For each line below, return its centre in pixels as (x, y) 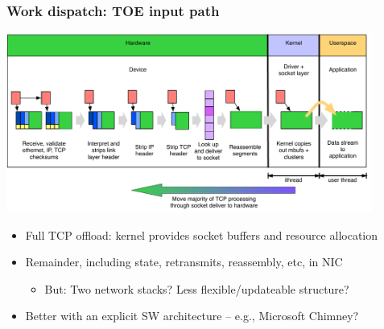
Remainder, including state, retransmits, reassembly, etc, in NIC (184, 262)
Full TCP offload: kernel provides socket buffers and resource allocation (202, 234)
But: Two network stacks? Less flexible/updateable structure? (197, 288)
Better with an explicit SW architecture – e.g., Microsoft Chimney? (192, 316)
